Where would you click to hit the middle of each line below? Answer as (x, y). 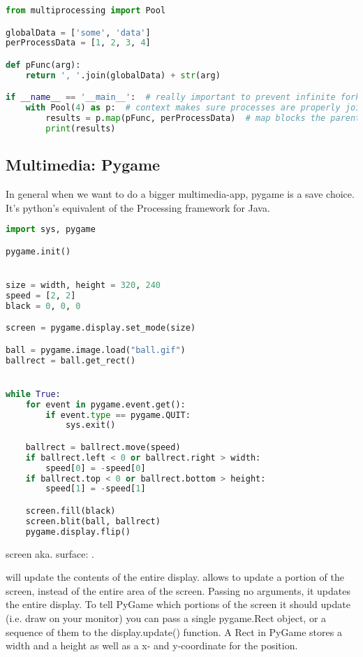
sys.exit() (90, 425)
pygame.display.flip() (78, 532)
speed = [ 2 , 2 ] (41, 295)
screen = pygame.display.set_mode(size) (101, 328)
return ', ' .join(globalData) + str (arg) (123, 75)
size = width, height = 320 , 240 (83, 285)
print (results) (81, 128)
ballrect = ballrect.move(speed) (103, 447)
